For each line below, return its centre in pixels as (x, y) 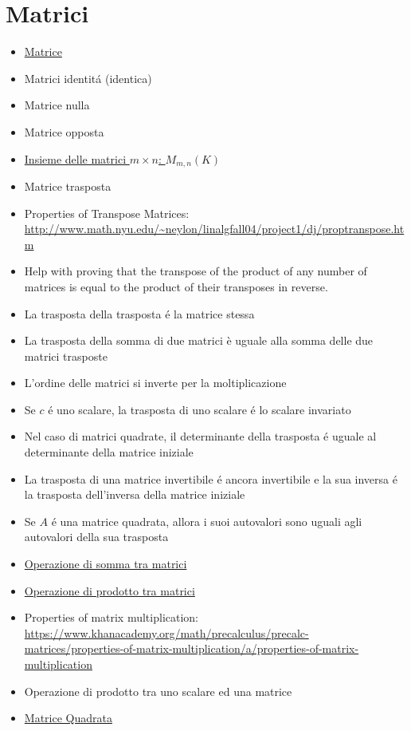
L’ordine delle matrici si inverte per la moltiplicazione (155, 383)
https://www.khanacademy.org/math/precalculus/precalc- (166, 632)
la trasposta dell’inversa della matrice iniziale (135, 494)
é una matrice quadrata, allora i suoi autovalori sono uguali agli (207, 521)
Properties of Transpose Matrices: (107, 213)
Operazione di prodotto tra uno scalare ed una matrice (158, 691)
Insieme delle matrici (75, 158)
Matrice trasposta (68, 186)
